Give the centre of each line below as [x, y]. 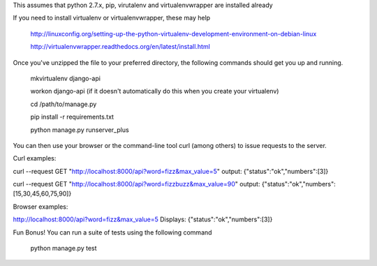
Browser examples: [40, 207]
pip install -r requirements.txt [72, 117]
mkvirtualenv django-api [66, 78]
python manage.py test [64, 249]
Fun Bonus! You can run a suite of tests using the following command [112, 232]
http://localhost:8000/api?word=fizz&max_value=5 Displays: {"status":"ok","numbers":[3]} [143, 219]
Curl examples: [35, 158]
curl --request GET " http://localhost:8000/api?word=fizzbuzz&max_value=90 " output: [136, 184]
